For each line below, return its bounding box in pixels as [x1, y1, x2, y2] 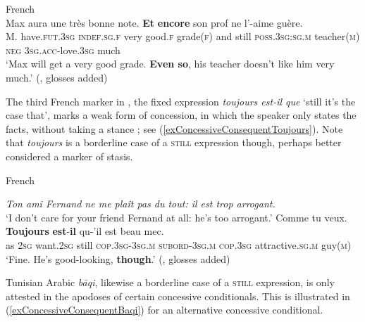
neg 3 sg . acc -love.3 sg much [6, 42, 120, 57]
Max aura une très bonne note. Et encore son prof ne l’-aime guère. [6, 15, 303, 30]
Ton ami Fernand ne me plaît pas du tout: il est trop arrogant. [6, 196, 276, 211]
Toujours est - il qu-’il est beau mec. [6, 224, 164, 238]
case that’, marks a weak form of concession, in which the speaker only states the [6, 108, 357, 122]
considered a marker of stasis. [6, 148, 133, 163]
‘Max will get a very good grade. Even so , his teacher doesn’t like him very [6, 56, 335, 71]
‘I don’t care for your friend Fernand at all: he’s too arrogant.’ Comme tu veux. [6, 210, 347, 224]
